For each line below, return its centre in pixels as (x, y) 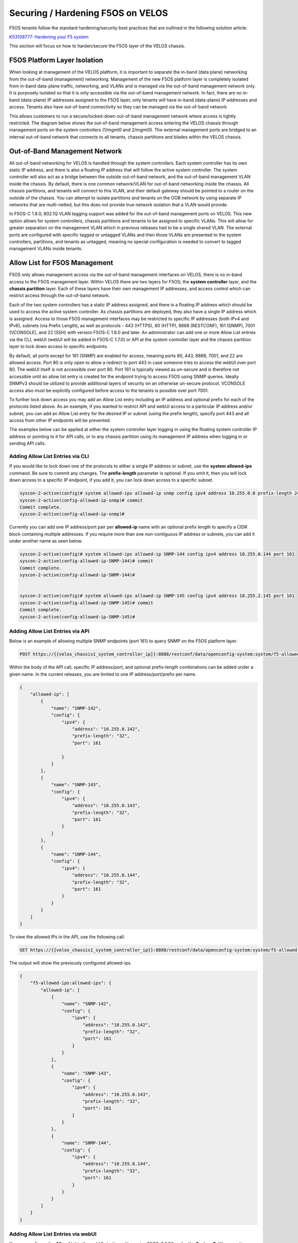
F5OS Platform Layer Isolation (56, 60)
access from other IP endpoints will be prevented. (60, 421)
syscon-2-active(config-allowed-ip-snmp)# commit (81, 500)
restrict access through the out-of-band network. (60, 295)
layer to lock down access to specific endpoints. (59, 347)
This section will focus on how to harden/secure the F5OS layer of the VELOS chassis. (97, 46)
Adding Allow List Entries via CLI (49, 456)
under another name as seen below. (46, 541)
